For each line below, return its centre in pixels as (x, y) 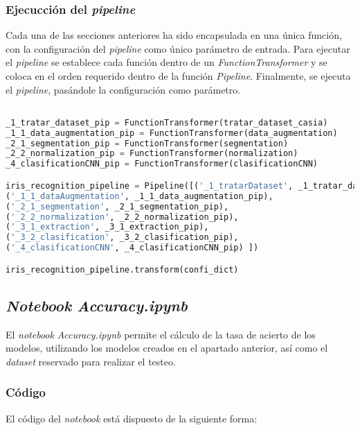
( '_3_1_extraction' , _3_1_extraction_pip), (107, 227)
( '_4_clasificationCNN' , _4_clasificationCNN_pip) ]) (132, 248)
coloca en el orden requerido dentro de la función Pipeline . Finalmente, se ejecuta (178, 76)
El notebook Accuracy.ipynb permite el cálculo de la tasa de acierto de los (161, 334)
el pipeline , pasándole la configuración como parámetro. (123, 89)
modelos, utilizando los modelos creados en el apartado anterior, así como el (167, 348)
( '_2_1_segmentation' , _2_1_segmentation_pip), (117, 206)
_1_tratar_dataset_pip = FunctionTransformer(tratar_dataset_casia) (167, 122)
